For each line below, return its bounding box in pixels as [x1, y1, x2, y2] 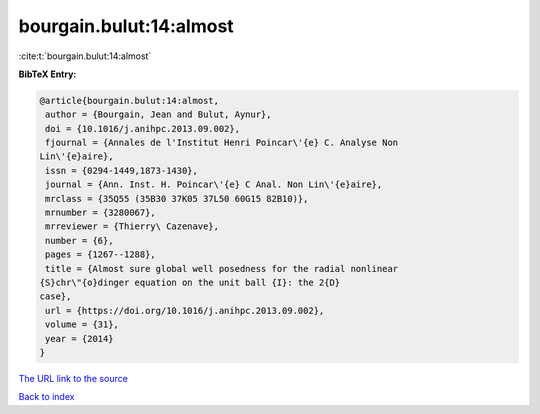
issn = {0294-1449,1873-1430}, [45, 165, 199, 176]
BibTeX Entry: [18, 68, 77, 80]
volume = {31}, [45, 319, 120, 330]
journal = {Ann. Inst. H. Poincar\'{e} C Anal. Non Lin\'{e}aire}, [45, 179, 383, 190]
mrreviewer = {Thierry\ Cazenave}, [45, 221, 220, 232]
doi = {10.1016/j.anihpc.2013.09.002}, [45, 123, 240, 134]
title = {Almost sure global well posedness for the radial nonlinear [45, 263, 399, 274]
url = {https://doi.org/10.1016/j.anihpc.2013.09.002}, [45, 305, 325, 316]
